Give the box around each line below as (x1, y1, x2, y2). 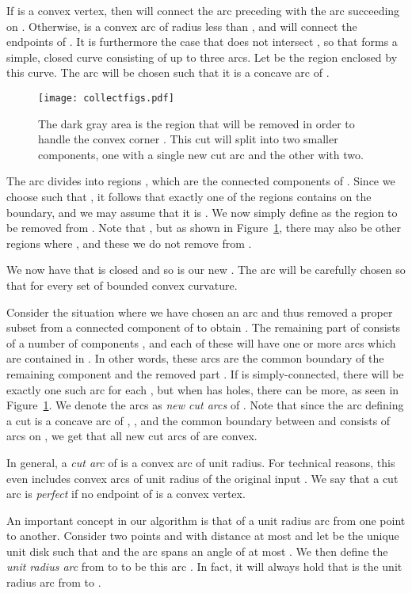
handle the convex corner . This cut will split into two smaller (38, 131, 338, 147)
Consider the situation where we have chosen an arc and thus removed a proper (6, 303, 393, 320)
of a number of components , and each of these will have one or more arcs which (6, 334, 396, 351)
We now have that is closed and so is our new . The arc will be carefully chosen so (6, 261, 406, 278)
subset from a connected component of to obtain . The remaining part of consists (6, 319, 401, 336)
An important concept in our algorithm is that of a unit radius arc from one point (6, 511, 406, 528)
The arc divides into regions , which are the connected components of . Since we (6, 173, 395, 189)
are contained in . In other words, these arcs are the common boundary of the (6, 350, 384, 367)
